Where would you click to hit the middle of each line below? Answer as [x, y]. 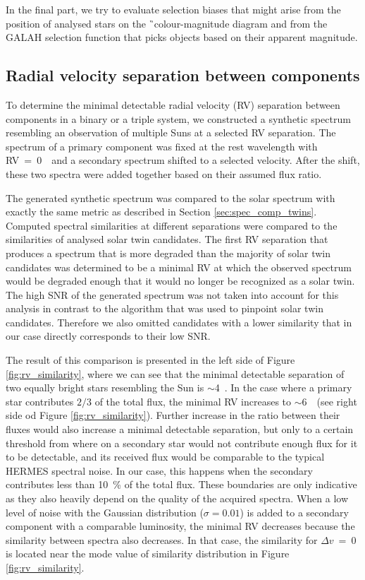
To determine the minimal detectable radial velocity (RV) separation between [173, 104]
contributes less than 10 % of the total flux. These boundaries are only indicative [181, 484]
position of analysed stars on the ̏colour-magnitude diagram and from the [167, 23]
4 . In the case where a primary [283, 387]
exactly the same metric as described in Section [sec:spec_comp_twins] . [161, 212]
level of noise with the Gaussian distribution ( [105, 512]
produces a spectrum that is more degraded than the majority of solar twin [168, 253]
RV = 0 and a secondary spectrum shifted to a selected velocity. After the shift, [183, 160]
